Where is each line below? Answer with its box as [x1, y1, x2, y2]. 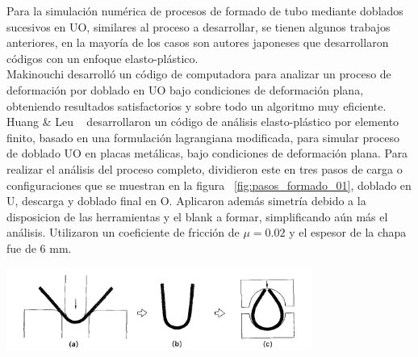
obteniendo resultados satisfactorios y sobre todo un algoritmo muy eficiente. [6, 97, 387, 114]
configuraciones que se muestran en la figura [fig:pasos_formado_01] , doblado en [6, 176, 412, 193]
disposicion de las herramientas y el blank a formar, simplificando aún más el [6, 208, 388, 225]
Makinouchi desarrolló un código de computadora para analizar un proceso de [6, 65, 391, 82]
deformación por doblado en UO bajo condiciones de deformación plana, [6, 81, 364, 98]
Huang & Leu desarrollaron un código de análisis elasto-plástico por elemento [6, 113, 399, 130]
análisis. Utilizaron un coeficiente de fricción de [6, 224, 240, 241]
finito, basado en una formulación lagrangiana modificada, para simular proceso [6, 128, 399, 145]
